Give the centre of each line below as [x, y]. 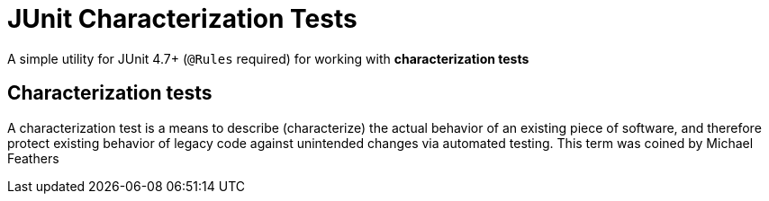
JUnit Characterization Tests [182, 19]
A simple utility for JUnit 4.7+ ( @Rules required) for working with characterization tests [268, 58]
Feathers [33, 158]
